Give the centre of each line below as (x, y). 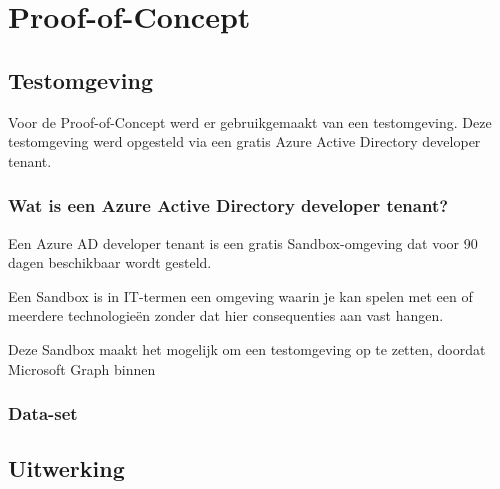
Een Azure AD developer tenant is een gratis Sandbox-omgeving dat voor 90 (243, 242)
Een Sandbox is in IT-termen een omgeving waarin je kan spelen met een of (240, 295)
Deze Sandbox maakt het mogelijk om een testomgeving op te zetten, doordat (247, 348)
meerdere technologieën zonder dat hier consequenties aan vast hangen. (226, 315)
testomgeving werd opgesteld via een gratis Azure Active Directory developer (244, 141)
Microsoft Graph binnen (82, 368)
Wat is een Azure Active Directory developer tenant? (228, 205)
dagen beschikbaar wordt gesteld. (110, 262)
